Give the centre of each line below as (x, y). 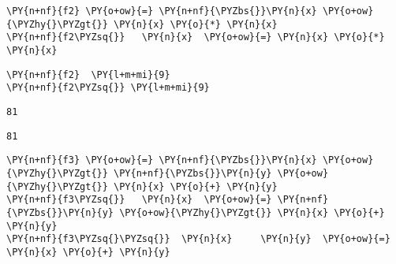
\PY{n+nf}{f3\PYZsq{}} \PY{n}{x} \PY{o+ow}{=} (139, 200)
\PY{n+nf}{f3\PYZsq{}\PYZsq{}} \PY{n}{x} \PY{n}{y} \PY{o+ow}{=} (198, 239)
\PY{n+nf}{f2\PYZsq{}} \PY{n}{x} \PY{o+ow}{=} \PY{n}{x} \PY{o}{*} (196, 37)
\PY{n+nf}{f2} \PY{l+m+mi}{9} (88, 74)
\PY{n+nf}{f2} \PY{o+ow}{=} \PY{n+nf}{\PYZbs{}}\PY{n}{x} (162, 11)
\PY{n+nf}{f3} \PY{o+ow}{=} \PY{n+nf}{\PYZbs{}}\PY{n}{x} (162, 160)
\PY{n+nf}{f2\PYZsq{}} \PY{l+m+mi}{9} (108, 88)
